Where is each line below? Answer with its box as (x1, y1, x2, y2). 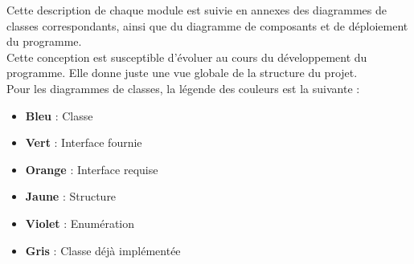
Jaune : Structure (25, 188, 117, 205)
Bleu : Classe (25, 107, 93, 124)
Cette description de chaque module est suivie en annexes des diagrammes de (6, 2, 387, 18)
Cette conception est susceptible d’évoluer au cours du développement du (6, 48, 367, 65)
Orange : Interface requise (25, 160, 158, 177)
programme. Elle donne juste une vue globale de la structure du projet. (6, 64, 358, 81)
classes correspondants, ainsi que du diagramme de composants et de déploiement (6, 17, 408, 34)
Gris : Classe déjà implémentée (25, 242, 181, 258)
